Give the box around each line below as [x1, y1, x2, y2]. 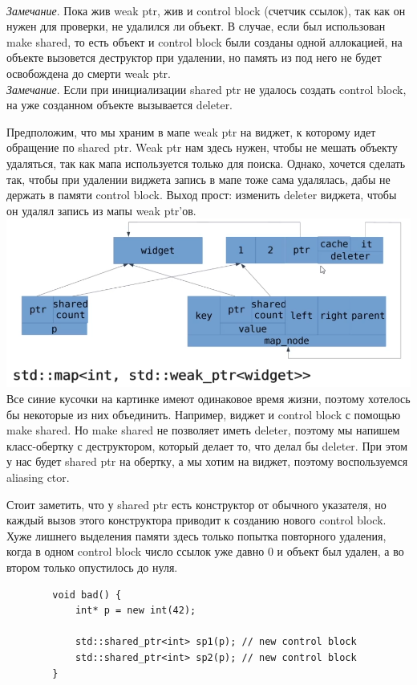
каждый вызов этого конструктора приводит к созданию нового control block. [6, 512, 387, 528]
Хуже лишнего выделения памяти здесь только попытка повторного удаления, [6, 527, 387, 544]
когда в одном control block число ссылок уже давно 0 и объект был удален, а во [6, 543, 404, 560]
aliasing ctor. [6, 469, 70, 486]
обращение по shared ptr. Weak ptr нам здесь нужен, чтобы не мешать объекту [6, 139, 398, 156]
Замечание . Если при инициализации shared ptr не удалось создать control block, [6, 80, 407, 97]
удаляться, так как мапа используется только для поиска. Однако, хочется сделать [6, 154, 406, 171]
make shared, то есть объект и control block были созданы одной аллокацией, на [6, 33, 403, 50]
